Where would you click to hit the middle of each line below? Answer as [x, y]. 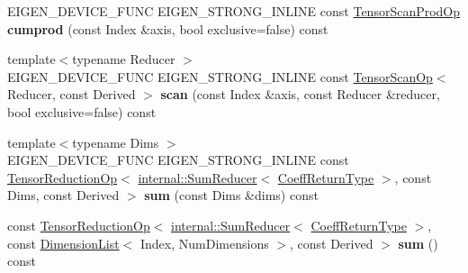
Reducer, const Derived [72, 94]
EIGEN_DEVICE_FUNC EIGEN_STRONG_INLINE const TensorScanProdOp [234, 11]
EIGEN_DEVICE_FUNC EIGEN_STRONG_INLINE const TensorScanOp [220, 76]
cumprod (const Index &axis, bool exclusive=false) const [168, 28]
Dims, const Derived [63, 195]
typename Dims [116, 142]
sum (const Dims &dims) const [231, 195]
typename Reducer [124, 59]
